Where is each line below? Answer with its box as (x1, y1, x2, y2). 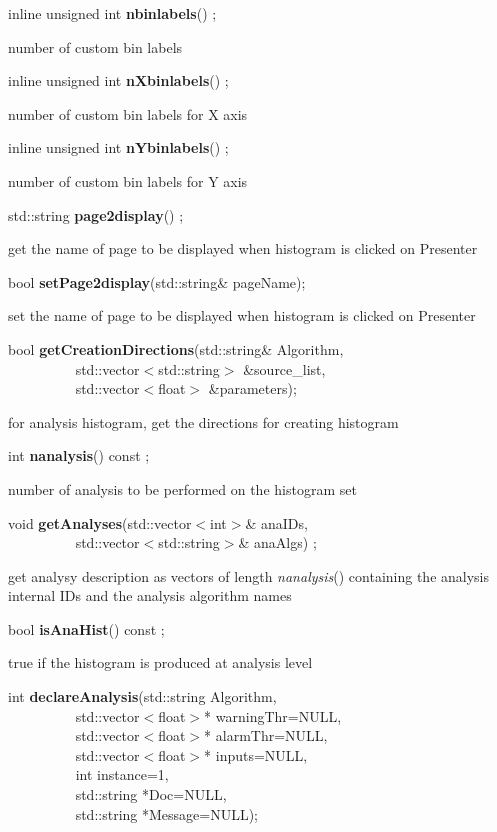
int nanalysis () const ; (8, 445, 150, 466)
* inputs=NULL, (204, 744, 308, 765)
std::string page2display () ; (8, 204, 184, 225)
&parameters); (208, 378, 297, 399)
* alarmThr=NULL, (204, 725, 328, 746)
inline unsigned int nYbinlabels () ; (8, 137, 229, 158)
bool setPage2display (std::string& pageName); (8, 271, 306, 292)
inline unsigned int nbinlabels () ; (8, 3, 217, 23)
